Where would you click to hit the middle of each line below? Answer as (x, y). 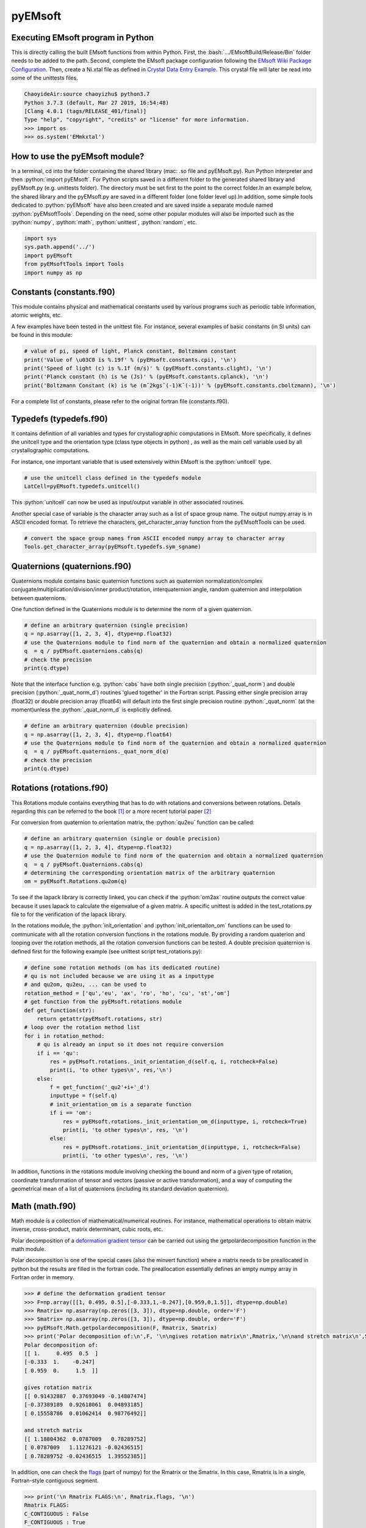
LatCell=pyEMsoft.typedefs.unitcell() (82, 487)
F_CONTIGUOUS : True (55, 1522)
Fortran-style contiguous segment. (55, 1480)
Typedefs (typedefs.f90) (59, 419)
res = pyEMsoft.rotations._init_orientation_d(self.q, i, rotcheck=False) (164, 1061)
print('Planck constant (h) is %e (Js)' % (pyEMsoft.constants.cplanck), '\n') (146, 377)
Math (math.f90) (44, 1206)
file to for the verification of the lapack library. (69, 914)
